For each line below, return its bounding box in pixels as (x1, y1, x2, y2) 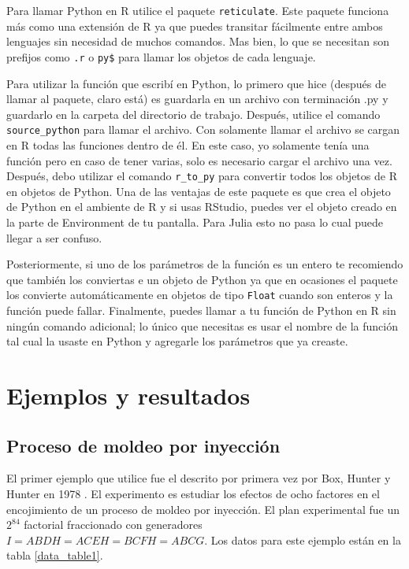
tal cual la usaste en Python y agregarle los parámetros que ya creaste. (6, 333, 348, 349)
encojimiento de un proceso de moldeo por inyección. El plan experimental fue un (6, 501, 400, 517)
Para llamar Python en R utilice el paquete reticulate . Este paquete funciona (6, 2, 389, 18)
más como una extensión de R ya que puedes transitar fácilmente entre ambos (6, 17, 383, 34)
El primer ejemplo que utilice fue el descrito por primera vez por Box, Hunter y (6, 470, 391, 486)
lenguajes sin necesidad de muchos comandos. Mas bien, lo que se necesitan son (6, 33, 389, 50)
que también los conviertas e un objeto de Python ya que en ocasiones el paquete (6, 271, 398, 287)
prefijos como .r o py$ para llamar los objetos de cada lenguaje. (6, 48, 316, 65)
